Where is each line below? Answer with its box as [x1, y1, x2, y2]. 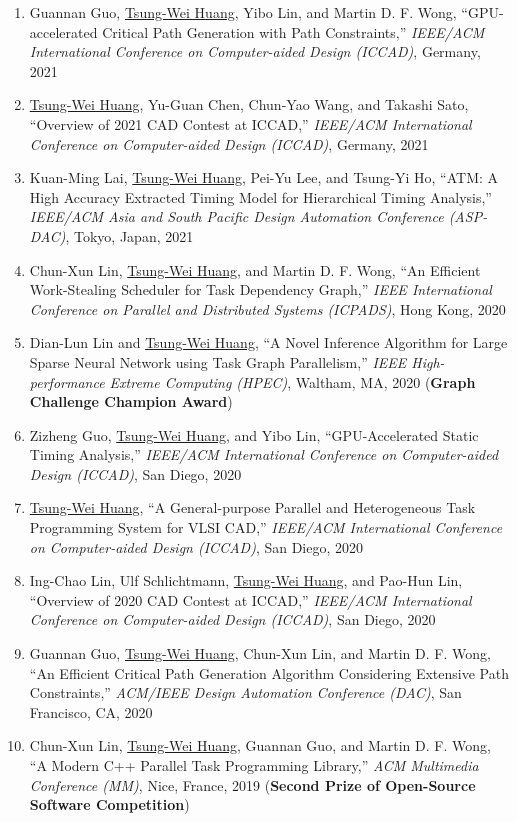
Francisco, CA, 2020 [29, 701, 153, 722]
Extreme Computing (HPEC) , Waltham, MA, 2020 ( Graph [109, 371, 476, 392]
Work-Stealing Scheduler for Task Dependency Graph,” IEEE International [29, 279, 492, 300]
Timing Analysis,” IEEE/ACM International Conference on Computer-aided [29, 444, 499, 465]
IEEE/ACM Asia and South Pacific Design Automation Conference [29, 206, 444, 227]
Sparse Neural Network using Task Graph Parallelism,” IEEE [29, 351, 407, 372]
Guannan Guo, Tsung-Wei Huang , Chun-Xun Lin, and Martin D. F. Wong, [29, 643, 491, 664]
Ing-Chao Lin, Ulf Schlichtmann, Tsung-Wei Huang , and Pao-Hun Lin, [29, 570, 463, 591]
